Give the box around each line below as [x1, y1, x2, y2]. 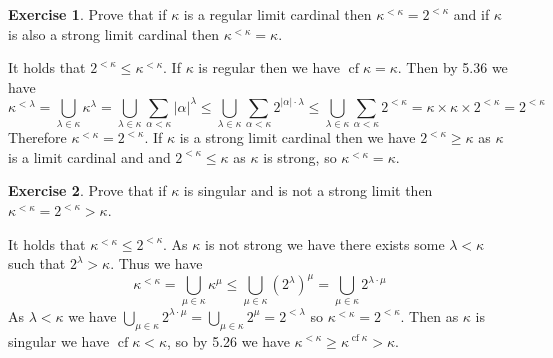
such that [8, 253, 66, 274]
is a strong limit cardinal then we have [179, 127, 416, 148]
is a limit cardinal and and [8, 146, 171, 167]
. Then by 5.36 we [397, 57, 508, 78]
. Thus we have [110, 253, 203, 274]
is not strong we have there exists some [205, 233, 445, 254]
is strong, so [263, 146, 337, 167]
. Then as [400, 305, 459, 326]
